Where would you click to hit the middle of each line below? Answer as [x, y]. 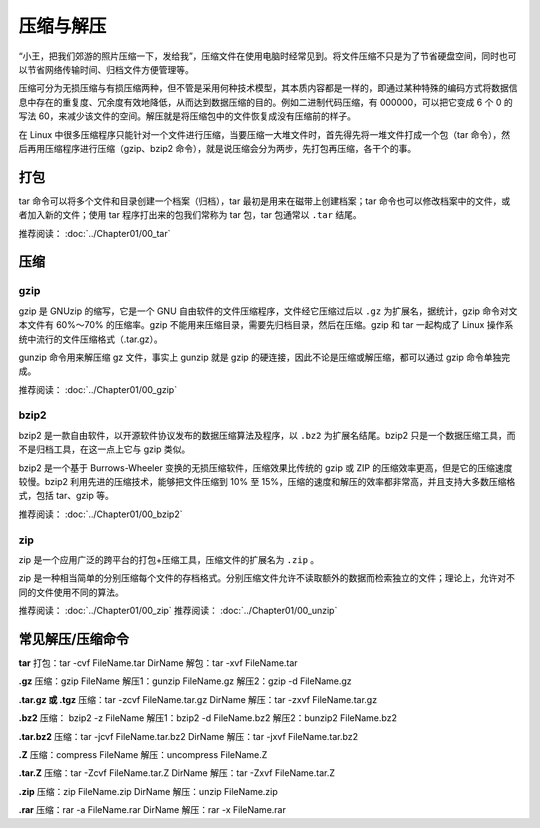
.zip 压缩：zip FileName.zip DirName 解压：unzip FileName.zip [148, 791]
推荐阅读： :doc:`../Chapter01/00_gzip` [98, 389]
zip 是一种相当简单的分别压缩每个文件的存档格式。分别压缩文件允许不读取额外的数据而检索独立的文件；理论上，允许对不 [266, 578]
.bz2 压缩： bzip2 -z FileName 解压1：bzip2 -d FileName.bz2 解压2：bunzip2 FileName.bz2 [207, 718]
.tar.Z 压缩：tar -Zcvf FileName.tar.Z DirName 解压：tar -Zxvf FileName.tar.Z [176, 773]
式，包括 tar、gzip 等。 [66, 496]
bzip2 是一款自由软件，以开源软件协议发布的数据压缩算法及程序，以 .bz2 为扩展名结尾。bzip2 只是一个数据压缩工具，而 [267, 435]
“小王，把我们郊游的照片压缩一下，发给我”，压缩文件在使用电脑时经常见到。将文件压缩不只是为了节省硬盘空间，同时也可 [267, 56]
